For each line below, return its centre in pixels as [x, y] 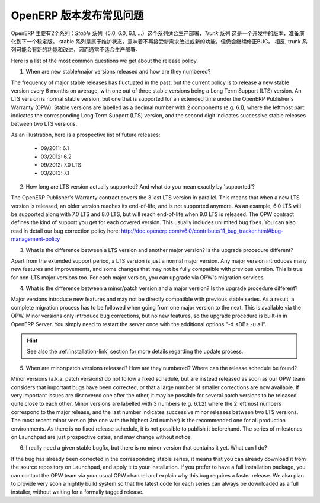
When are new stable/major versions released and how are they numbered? [118, 72]
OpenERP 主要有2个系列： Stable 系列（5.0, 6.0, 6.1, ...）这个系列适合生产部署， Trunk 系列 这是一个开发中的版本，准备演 [158, 33]
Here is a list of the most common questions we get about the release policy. [104, 61]
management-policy [36, 239]
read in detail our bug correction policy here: [65, 231]
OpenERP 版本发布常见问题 [77, 15]
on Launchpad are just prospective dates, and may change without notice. [102, 437]
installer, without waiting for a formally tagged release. [77, 492]
